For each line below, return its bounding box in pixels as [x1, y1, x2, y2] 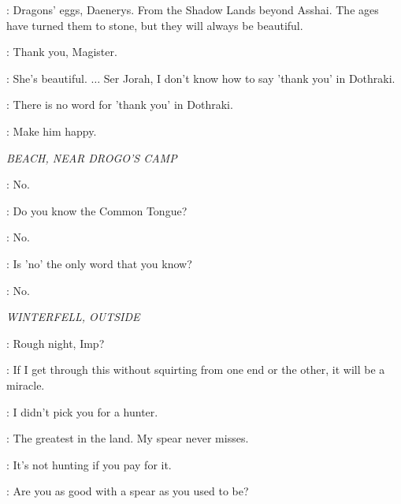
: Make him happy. [6, 122, 97, 139]
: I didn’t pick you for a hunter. [6, 403, 158, 420]
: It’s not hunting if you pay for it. [6, 456, 172, 472]
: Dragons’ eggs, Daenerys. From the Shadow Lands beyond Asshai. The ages [6, 2, 379, 17]
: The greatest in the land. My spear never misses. [6, 430, 249, 446]
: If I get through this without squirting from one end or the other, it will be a [6, 361, 385, 378]
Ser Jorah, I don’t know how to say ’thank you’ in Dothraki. [103, 69, 395, 86]
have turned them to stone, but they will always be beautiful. [6, 17, 303, 33]
